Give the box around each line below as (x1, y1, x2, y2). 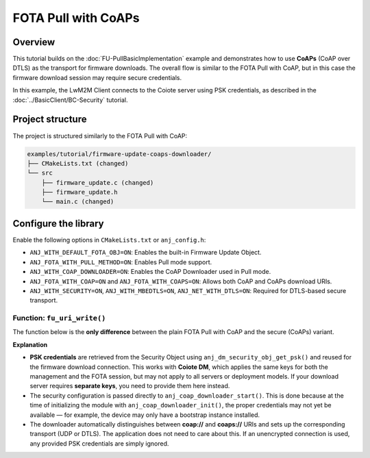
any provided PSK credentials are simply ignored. (29, 439, 169, 448)
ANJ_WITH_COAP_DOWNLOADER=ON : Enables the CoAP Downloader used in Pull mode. (29, 268, 271, 276)
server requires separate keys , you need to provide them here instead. (29, 382, 230, 390)
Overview (12, 36, 56, 48)
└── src (27, 169, 53, 177)
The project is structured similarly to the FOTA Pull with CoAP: (12, 131, 188, 140)
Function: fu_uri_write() (12, 314, 106, 323)
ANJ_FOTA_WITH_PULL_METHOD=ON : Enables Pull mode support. (29, 257, 212, 266)
